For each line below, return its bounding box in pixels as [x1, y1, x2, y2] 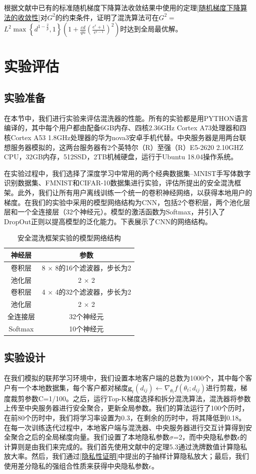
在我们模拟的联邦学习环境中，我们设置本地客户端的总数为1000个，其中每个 [4, 373, 245, 383]
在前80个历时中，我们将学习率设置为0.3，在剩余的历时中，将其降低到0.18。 [4, 413, 246, 423]
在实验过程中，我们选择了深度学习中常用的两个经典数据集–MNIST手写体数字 [4, 168, 251, 178]
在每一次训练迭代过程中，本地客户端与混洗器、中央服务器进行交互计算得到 [4, 422, 245, 432]
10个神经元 [69, 323, 104, 333]
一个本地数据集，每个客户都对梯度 [17, 382, 128, 392]
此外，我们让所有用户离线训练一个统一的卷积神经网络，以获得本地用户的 [17, 187, 252, 197]
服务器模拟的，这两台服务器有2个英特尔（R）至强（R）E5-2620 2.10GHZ [10, 142, 244, 152]
